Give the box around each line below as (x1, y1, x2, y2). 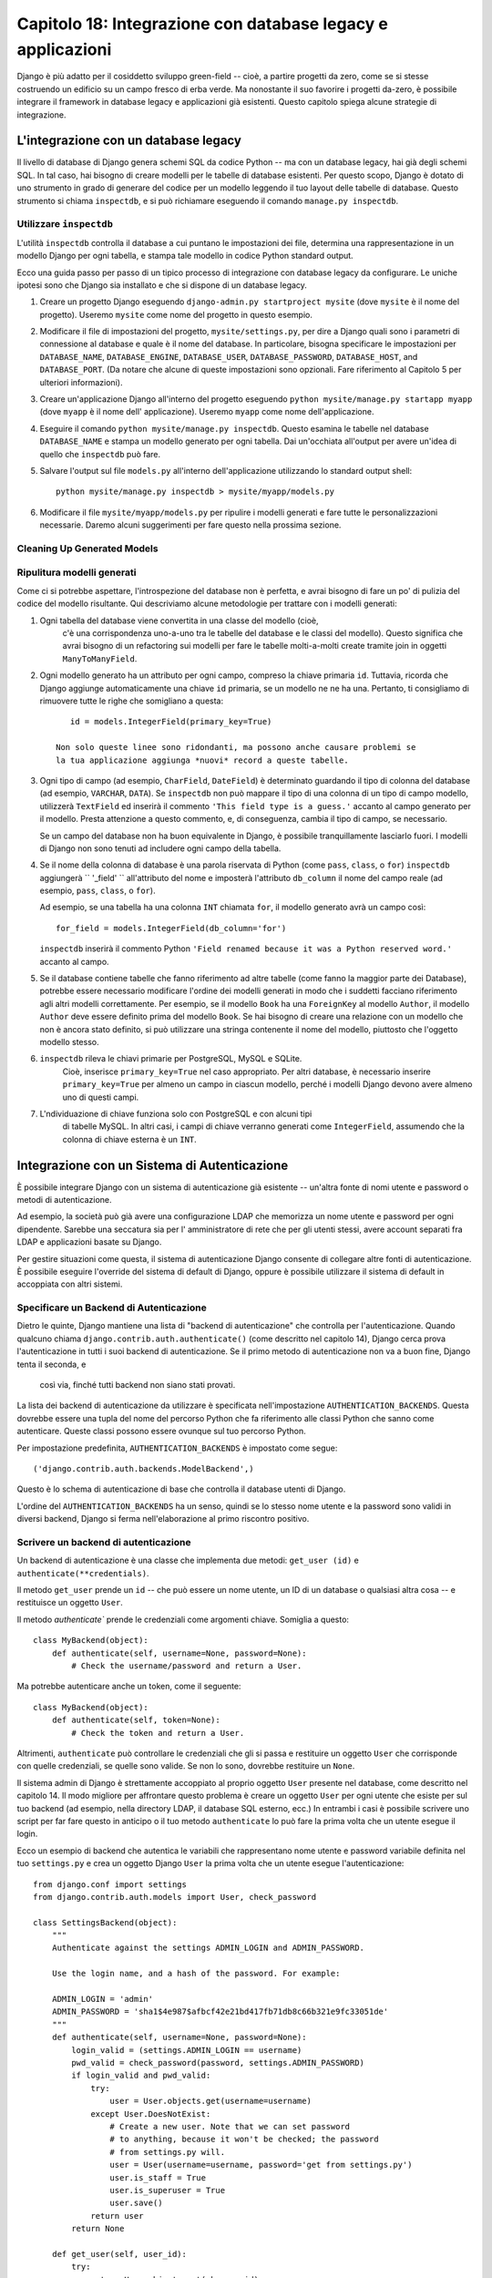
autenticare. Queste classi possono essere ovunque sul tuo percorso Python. (16, 1426, 306, 1437)
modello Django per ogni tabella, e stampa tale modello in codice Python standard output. (16, 251, 354, 262)
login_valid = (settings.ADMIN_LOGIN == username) (71, 2045, 302, 2055)
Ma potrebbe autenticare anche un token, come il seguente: (16, 1681, 241, 1692)
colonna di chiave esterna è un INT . (62, 1134, 198, 1144)
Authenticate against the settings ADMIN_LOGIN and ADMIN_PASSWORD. (51, 1943, 364, 1954)
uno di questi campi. (62, 1092, 139, 1103)
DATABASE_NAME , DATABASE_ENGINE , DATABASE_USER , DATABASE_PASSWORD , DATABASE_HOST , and (39, 351, 418, 362)
